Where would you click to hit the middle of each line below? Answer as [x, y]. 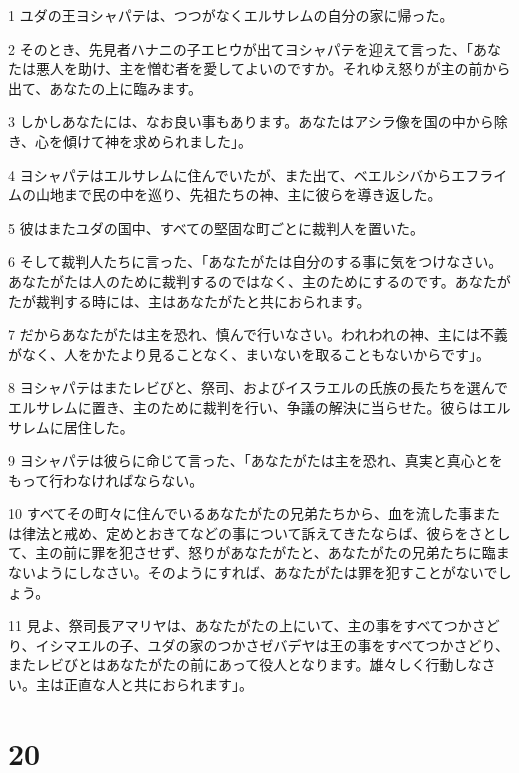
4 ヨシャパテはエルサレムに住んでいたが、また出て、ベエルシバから [230, 174]
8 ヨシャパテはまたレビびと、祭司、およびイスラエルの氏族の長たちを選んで [258, 387]
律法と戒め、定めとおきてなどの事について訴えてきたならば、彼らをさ [252, 532]
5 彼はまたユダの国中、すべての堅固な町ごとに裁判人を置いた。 [216, 227]
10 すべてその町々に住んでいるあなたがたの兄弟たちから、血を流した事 [240, 513]
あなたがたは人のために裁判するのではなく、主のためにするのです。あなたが [259, 280]
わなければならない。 [133, 479]
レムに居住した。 [77, 426]
